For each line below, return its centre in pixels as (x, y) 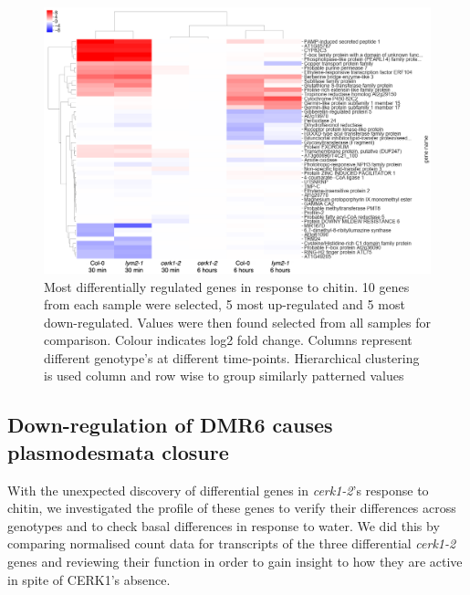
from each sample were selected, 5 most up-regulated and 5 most (225, 304)
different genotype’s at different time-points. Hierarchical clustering (232, 357)
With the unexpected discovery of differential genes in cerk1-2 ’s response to (218, 490)
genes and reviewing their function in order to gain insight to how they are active (235, 562)
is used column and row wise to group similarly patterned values (224, 376)
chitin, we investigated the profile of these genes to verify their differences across (232, 508)
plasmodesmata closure (118, 451)
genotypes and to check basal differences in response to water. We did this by (224, 525)
